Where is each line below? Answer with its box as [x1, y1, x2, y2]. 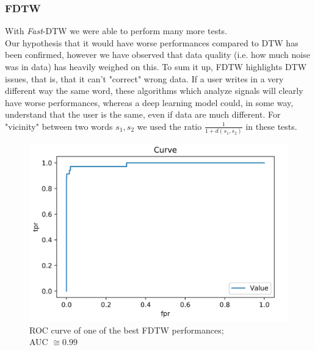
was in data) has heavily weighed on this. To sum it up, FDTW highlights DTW [5, 60, 307, 73]
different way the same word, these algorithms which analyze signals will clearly [5, 84, 303, 97]
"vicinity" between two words [5, 120, 113, 132]
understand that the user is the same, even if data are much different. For [5, 108, 281, 121]
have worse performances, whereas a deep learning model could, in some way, [5, 96, 294, 109]
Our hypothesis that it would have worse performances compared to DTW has [5, 36, 299, 49]
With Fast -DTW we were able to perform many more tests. [5, 24, 227, 37]
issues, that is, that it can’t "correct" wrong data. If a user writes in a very [5, 72, 284, 85]
